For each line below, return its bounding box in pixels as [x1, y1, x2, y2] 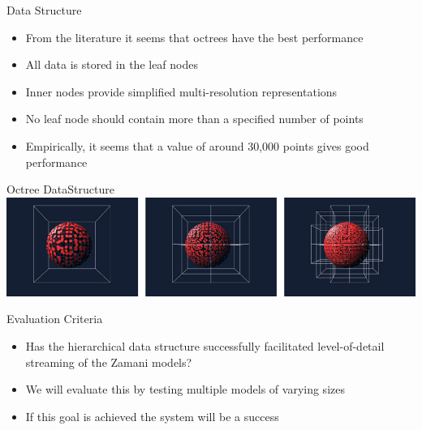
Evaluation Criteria [6, 310, 103, 327]
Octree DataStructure [6, 181, 114, 198]
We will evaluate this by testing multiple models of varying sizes [25, 381, 345, 398]
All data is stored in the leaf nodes [25, 56, 199, 73]
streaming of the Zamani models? [25, 353, 192, 370]
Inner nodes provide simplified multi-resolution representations [25, 83, 338, 100]
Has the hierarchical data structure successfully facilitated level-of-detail [25, 338, 385, 355]
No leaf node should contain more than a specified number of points [25, 110, 364, 127]
